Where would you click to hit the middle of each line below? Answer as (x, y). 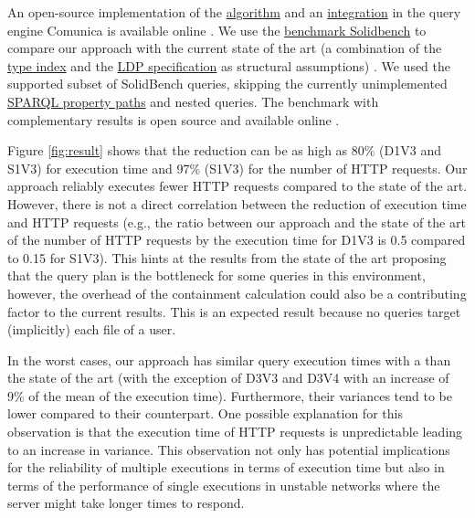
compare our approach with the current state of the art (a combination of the (225, 48)
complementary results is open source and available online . (174, 119)
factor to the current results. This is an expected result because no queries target (234, 311)
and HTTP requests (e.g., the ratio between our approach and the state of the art (237, 222)
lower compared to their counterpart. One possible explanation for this (205, 413)
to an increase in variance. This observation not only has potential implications (229, 449)
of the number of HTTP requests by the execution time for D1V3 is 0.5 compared (237, 240)
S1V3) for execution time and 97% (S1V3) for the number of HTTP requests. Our (237, 168)
